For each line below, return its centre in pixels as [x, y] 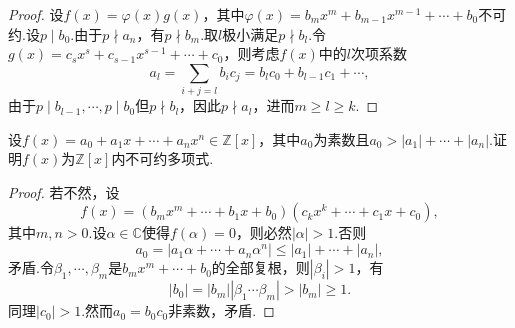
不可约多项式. [169, 158]
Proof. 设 [36, 14]
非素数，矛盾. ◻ [221, 310]
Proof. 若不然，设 [64, 191]
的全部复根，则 [260, 267]
